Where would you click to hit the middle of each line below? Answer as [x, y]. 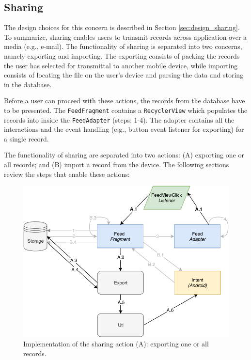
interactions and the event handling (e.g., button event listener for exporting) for [124, 129]
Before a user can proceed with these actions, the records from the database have [125, 101]
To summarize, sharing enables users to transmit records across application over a [125, 37]
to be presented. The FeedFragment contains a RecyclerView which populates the [126, 110]
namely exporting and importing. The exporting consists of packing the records [122, 55]
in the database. [28, 84]
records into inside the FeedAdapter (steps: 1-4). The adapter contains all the [119, 119]
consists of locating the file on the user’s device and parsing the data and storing [124, 75]
